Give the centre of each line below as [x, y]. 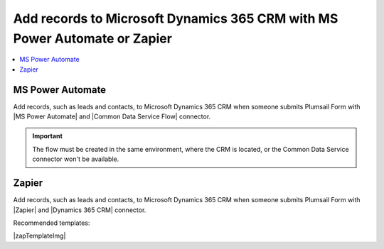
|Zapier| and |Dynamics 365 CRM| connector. [80, 210]
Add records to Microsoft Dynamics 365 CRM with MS [176, 18]
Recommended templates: [52, 223]
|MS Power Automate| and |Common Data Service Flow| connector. [112, 116]
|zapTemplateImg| [39, 236]
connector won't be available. [76, 159]
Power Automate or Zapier [92, 38]
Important [48, 136]
